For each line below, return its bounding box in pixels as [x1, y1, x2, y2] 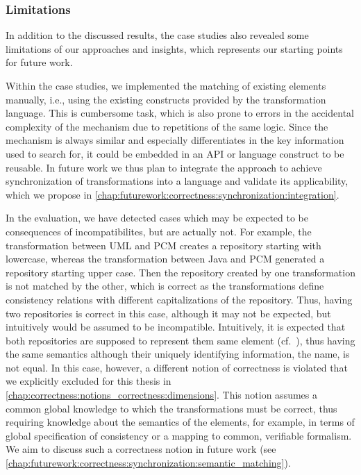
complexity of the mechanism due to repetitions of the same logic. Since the [6, 119, 328, 133]
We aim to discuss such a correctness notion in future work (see [6, 442, 276, 456]
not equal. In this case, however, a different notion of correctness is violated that [6, 360, 348, 374]
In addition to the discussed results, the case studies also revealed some [6, 28, 309, 42]
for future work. [6, 55, 73, 69]
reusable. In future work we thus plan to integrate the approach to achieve [6, 160, 322, 174]
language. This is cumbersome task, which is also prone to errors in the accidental [6, 106, 354, 120]
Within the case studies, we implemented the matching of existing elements [6, 78, 326, 92]
